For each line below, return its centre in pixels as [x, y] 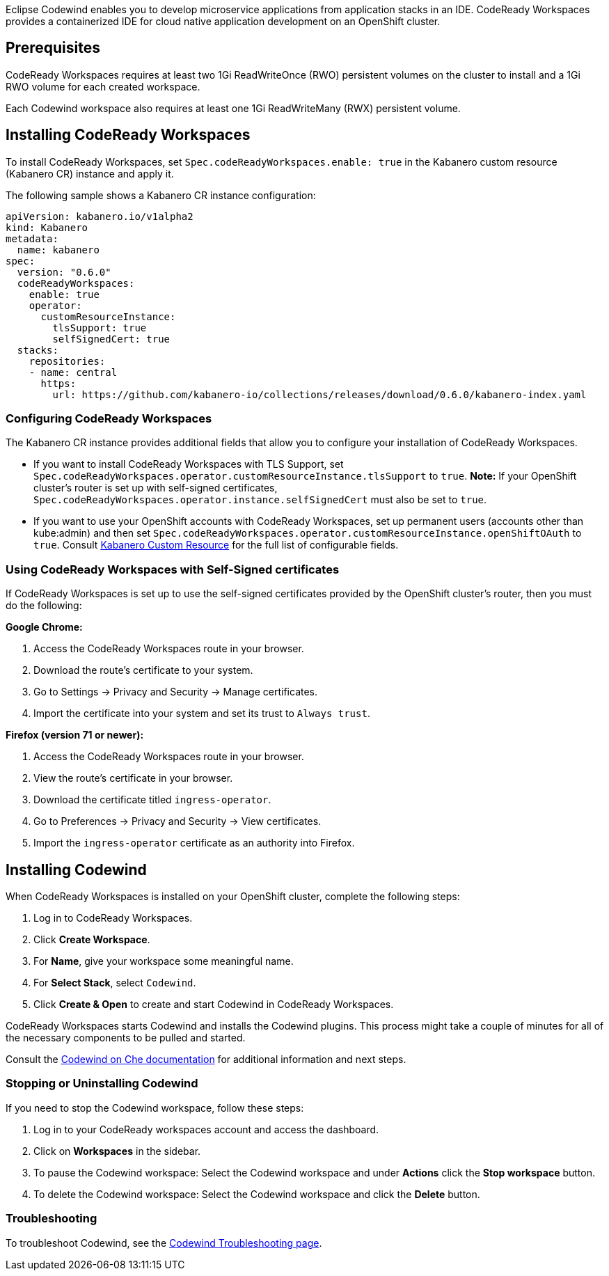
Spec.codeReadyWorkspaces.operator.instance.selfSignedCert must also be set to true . [260, 500]
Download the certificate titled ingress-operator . [152, 800]
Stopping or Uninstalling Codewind [102, 1084]
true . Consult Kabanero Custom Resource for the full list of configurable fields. [216, 545]
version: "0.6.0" [64, 272]
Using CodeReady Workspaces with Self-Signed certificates [173, 569]
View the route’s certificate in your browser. [133, 778]
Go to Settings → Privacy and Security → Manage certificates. [176, 692]
